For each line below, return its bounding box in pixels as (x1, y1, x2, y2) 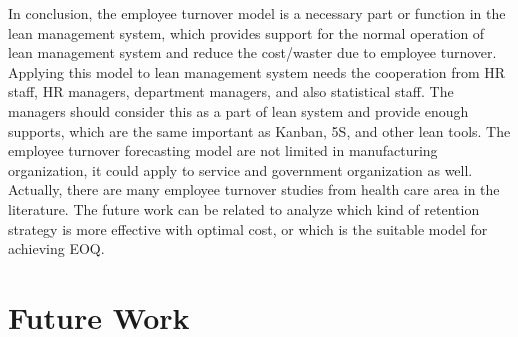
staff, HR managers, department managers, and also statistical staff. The (8, 81, 454, 102)
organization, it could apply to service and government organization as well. (8, 159, 473, 180)
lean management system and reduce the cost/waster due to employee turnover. (8, 42, 497, 63)
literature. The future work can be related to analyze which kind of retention (8, 198, 480, 219)
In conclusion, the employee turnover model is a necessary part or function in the (8, 3, 506, 23)
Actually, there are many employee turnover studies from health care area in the (8, 179, 500, 200)
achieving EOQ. (8, 238, 105, 259)
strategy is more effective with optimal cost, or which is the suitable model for (8, 218, 488, 239)
